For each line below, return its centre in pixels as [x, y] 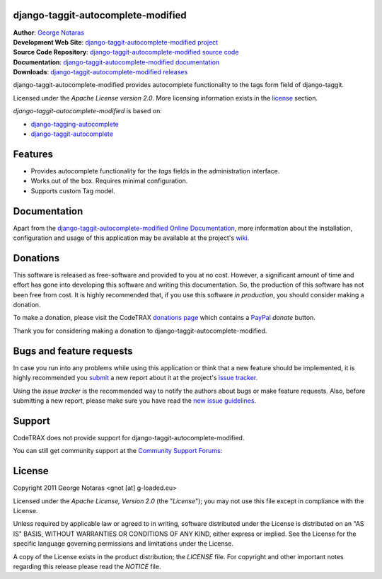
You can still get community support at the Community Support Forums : [118, 451]
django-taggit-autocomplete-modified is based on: [87, 111]
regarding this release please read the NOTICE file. [87, 566]
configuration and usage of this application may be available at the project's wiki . [131, 238]
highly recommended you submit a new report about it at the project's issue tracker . [135, 378]
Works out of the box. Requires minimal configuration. [109, 181]
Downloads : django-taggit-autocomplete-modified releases [100, 72]
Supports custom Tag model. [73, 190]
